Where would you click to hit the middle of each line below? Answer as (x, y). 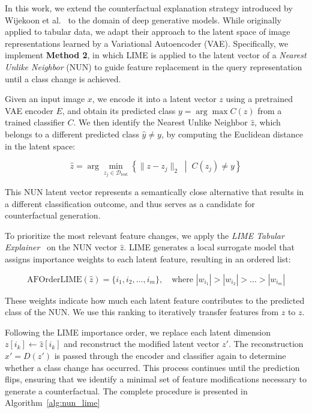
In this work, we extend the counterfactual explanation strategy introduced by (149, 8)
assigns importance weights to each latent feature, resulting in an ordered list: (148, 258)
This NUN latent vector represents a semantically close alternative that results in (154, 191)
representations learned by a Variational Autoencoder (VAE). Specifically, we (147, 43)
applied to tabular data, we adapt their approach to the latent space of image (148, 32)
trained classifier (35, 122)
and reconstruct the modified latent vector (142, 344)
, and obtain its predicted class (119, 110)
